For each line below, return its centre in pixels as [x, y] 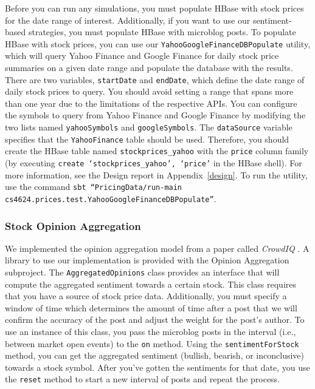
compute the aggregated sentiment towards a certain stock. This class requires [151, 284]
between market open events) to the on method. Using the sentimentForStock [152, 343]
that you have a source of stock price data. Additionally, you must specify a [146, 296]
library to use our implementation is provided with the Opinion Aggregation [147, 260]
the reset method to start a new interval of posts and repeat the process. [143, 379]
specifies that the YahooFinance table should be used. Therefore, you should [147, 139]
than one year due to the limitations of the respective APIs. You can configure [151, 103]
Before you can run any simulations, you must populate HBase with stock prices [154, 8]
